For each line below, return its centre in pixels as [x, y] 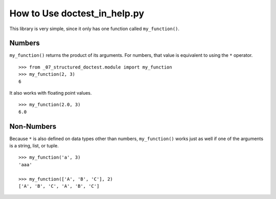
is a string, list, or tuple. [34, 146]
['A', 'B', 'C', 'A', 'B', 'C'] [59, 186]
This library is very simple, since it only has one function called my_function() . [95, 29]
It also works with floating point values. [51, 93]
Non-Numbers [33, 126]
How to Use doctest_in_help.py [77, 13]
